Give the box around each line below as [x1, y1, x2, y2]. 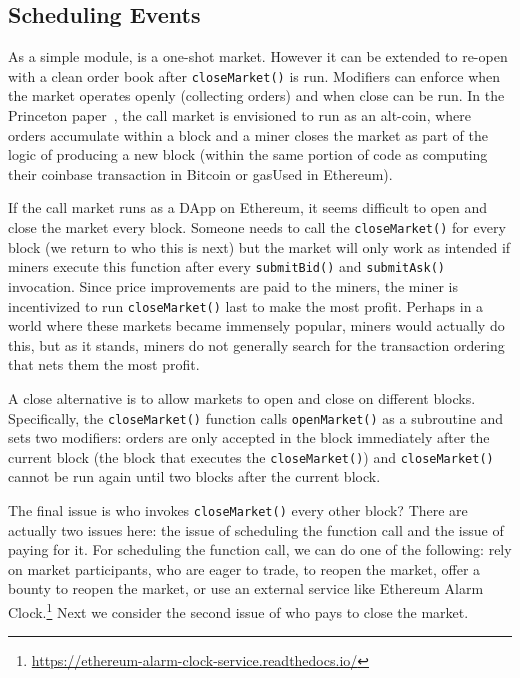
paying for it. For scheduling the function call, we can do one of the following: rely [8, 539, 512, 560]
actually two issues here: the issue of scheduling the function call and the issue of [8, 519, 504, 540]
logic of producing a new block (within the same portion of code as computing [8, 144, 488, 165]
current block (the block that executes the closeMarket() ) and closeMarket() [8, 446, 494, 467]
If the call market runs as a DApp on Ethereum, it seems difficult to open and [8, 197, 488, 218]
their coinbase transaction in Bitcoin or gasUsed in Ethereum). [8, 163, 393, 184]
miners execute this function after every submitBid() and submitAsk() [8, 256, 445, 277]
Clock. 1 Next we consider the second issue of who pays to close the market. [8, 599, 469, 622]
